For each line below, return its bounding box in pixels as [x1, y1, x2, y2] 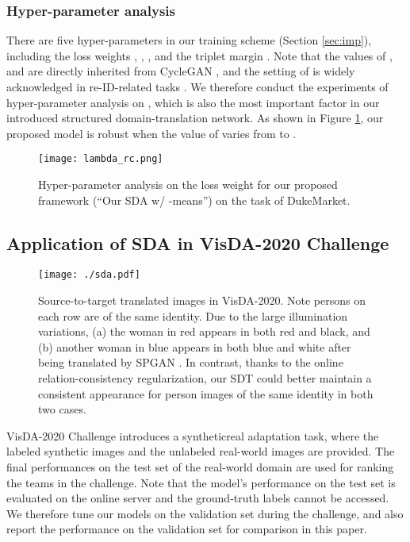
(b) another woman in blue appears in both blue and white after [38, 338, 351, 355]
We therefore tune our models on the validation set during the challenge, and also [6, 505, 404, 521]
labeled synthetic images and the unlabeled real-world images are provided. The [6, 443, 395, 459]
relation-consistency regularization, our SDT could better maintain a [38, 370, 372, 386]
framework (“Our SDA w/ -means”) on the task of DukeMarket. [38, 191, 351, 208]
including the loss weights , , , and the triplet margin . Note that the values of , [6, 47, 393, 63]
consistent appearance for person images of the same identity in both [38, 385, 374, 402]
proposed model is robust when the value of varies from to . [6, 125, 297, 141]
